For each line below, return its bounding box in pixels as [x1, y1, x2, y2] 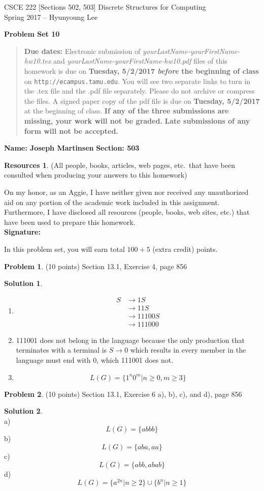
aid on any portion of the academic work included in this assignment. [4, 196, 220, 207]
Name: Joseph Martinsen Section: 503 [4, 142, 140, 153]
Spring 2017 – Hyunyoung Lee [4, 11, 98, 22]
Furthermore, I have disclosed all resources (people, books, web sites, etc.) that [4, 207, 250, 217]
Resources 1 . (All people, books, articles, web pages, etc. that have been [4, 159, 236, 170]
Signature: [4, 226, 41, 237]
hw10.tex [24, 55, 51, 66]
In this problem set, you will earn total [4, 243, 125, 254]
